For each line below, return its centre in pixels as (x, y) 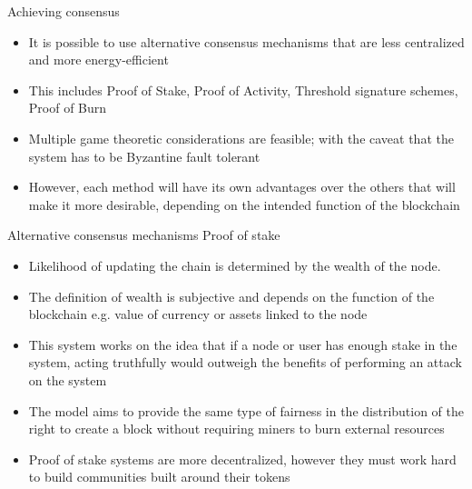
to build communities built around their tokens (159, 477)
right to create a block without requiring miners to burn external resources (236, 429)
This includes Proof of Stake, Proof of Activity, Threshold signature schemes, (243, 90)
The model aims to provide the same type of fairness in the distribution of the (246, 410)
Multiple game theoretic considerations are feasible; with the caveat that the (241, 138)
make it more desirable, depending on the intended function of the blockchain (244, 204)
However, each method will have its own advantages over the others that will (242, 187)
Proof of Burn (68, 108)
